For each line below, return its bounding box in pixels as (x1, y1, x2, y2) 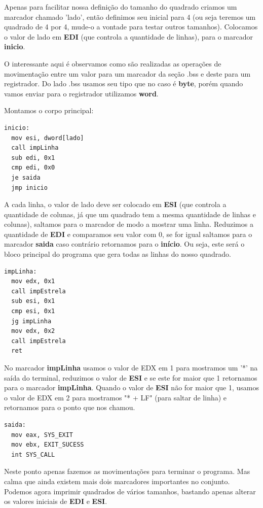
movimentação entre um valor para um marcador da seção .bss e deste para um (4, 68, 251, 79)
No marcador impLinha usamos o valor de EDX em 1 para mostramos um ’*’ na (4, 362, 258, 372)
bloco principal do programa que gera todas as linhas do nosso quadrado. (4, 249, 231, 259)
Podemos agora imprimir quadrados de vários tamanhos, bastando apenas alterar (4, 486, 256, 496)
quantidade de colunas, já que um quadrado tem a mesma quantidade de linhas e (4, 209, 256, 219)
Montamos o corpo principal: (4, 105, 94, 116)
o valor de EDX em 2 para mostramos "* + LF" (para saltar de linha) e (4, 392, 227, 402)
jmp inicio (11, 184, 48, 191)
